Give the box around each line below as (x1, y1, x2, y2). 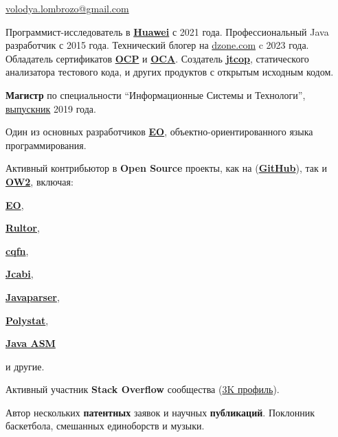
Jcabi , (5, 267, 34, 281)
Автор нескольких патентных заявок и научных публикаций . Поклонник (5, 405, 315, 419)
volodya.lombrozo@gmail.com (5, 1, 129, 15)
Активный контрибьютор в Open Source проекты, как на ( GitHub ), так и (5, 161, 327, 175)
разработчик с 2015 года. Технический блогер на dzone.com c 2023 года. (5, 38, 309, 52)
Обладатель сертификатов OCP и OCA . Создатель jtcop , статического (5, 51, 309, 65)
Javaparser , (5, 289, 60, 304)
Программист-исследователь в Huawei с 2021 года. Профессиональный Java (5, 24, 329, 38)
